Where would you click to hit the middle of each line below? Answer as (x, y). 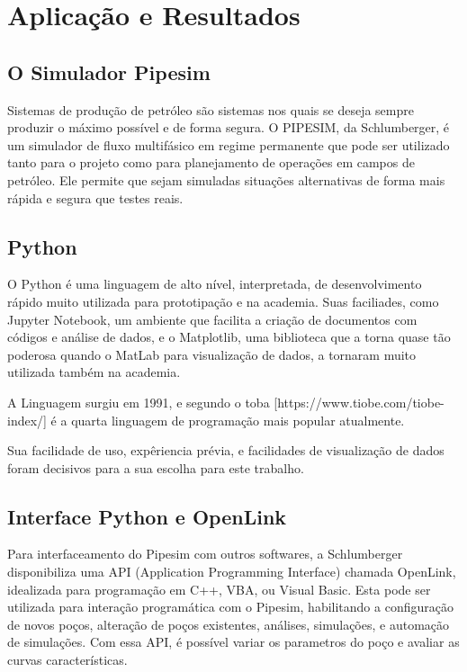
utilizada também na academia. (94, 372)
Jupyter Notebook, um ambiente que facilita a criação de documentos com (212, 319)
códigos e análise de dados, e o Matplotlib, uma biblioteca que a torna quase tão (229, 337)
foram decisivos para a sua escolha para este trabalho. (156, 467)
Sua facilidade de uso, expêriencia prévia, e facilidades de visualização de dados (226, 450)
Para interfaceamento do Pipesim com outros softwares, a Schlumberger (205, 554)
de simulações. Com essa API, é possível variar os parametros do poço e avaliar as (233, 642)
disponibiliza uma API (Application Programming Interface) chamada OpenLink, (232, 572)
